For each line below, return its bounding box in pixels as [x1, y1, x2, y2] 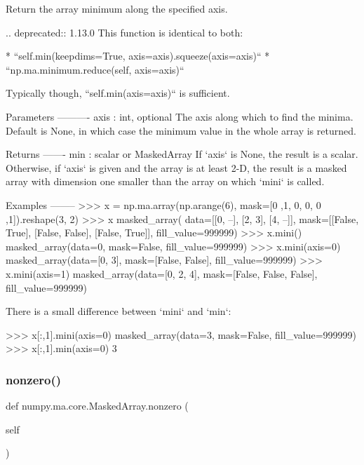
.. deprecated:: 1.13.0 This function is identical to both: [6, 25, 243, 39]
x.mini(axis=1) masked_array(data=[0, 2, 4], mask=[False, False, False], [6, 266, 318, 281]
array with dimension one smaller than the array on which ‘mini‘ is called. [6, 174, 325, 189]
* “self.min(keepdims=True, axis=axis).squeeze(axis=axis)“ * [6, 48, 270, 63]
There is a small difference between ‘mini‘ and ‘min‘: [6, 304, 231, 318]
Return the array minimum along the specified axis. [6, 1, 228, 15]
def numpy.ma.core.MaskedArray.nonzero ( [6, 398, 189, 413]
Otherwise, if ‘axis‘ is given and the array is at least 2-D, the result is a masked [6, 160, 347, 175]
